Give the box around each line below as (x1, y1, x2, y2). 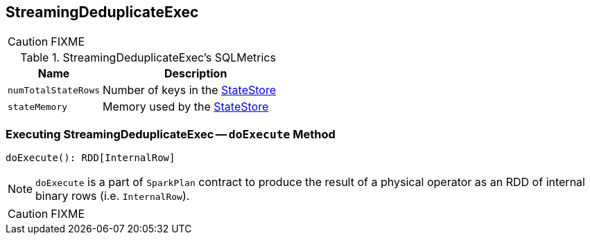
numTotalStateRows (8, 84, 101, 95)
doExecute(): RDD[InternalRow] (6, 152, 175, 164)
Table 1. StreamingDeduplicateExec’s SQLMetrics (20, 50, 276, 65)
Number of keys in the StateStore (103, 83, 276, 98)
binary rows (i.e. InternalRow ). (35, 189, 190, 203)
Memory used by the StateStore (103, 100, 269, 114)
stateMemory (8, 101, 68, 112)
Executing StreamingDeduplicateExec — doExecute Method (6, 127, 336, 141)
